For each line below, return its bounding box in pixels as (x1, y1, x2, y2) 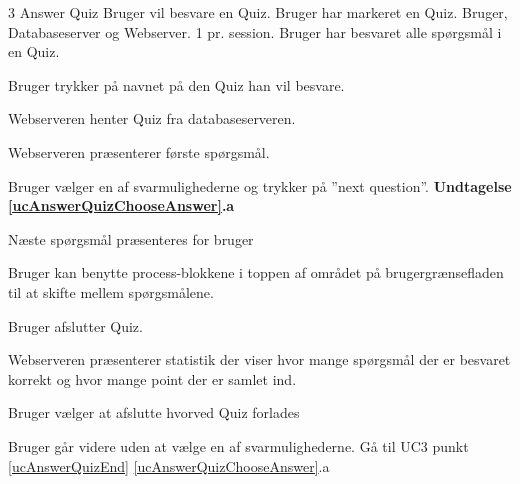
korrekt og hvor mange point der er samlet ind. (8, 368, 297, 389)
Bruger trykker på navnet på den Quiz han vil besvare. (8, 74, 345, 95)
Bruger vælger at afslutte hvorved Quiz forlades (8, 402, 300, 423)
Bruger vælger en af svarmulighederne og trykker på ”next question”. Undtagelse (8, 175, 512, 196)
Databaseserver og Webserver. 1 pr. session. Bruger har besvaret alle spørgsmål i (8, 21, 502, 42)
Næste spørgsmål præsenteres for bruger (8, 228, 254, 249)
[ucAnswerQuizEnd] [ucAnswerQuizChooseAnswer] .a (8, 455, 330, 476)
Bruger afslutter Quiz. (8, 315, 143, 336)
